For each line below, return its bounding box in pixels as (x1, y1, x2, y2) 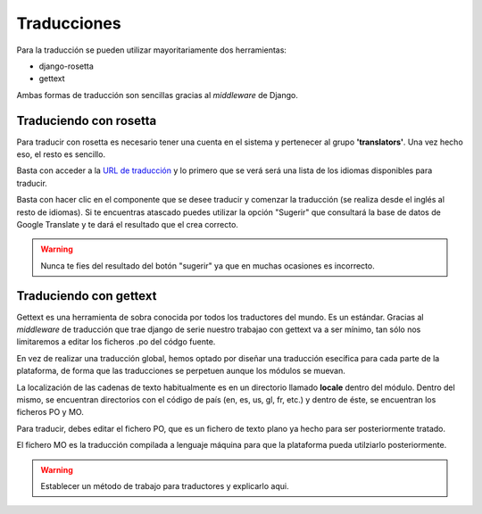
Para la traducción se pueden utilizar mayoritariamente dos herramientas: (16, 45, 287, 55)
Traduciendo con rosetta (16, 112, 157, 128)
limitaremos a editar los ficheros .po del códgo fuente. (16, 336, 216, 347)
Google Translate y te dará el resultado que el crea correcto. (16, 219, 238, 229)
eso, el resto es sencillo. (16, 149, 106, 160)
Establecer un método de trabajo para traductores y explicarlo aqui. (40, 480, 289, 491)
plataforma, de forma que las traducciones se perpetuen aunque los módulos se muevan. (16, 366, 345, 377)
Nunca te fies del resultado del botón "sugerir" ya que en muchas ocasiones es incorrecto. (40, 260, 375, 271)
